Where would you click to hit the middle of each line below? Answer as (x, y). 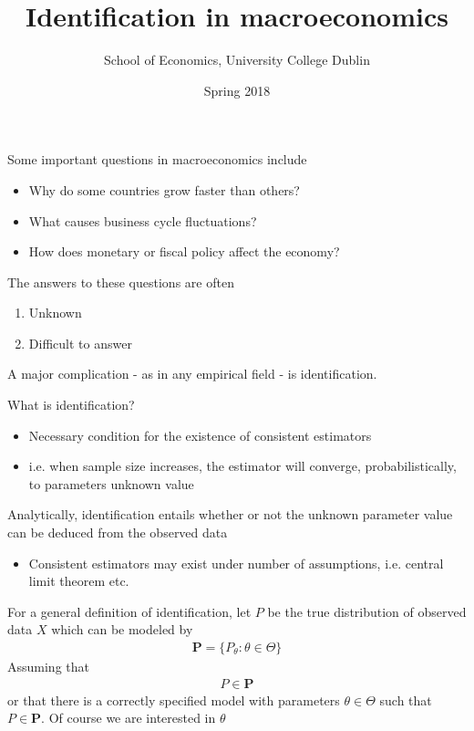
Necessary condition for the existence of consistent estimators (200, 435)
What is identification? (71, 405)
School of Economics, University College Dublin (237, 60)
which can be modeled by (122, 629)
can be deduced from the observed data (118, 533)
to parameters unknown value (111, 483)
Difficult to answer (80, 343)
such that (406, 700)
